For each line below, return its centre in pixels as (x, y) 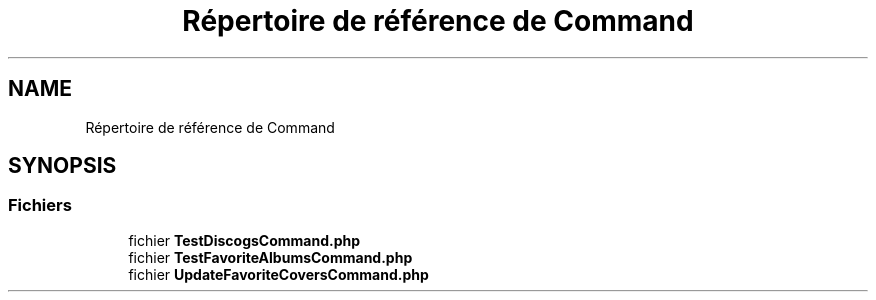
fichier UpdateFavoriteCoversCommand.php (278, 274)
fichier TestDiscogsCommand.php (244, 240)
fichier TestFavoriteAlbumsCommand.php (270, 257)
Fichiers (40, 205)
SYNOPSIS (62, 166)
